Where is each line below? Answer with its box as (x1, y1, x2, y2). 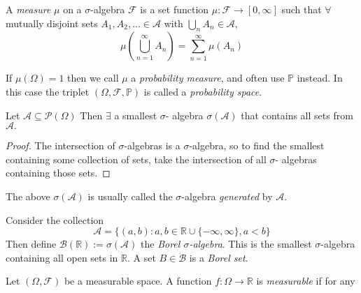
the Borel (141, 236, 180, 251)
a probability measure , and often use (131, 70, 285, 85)
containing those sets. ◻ (6, 165, 111, 180)
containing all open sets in (6, 250, 118, 264)
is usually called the (87, 188, 173, 203)
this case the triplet (6, 84, 90, 98)
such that (281, 2, 322, 16)
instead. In (297, 70, 343, 85)
